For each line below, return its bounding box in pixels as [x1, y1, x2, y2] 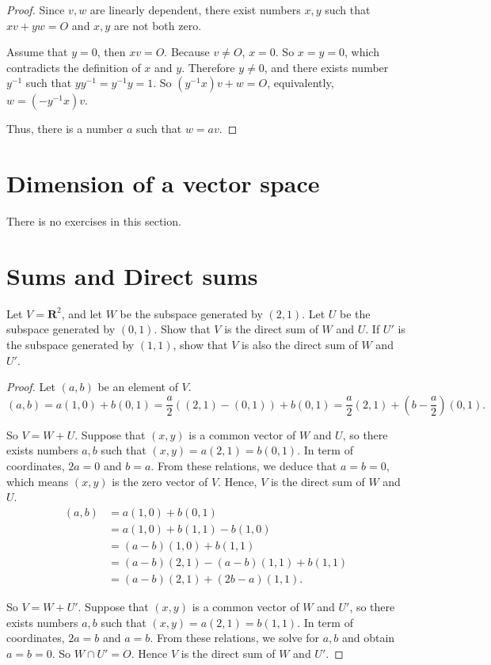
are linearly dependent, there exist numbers [89, 2, 301, 17]
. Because [164, 44, 210, 60]
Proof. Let [6, 378, 55, 395]
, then [97, 44, 126, 60]
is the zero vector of [112, 473, 208, 489]
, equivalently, [267, 74, 334, 91]
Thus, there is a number [6, 120, 124, 137]
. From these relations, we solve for [150, 629, 319, 646]
